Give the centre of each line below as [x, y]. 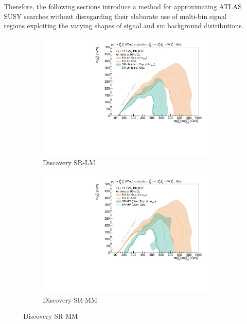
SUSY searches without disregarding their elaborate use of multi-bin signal [115, 16]
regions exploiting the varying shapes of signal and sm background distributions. [124, 26]
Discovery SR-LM [69, 162]
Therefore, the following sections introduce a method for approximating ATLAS [123, 6]
